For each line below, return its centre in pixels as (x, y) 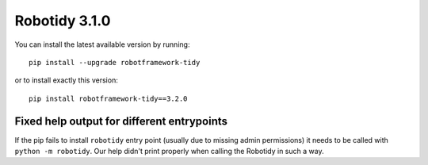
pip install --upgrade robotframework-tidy (115, 62)
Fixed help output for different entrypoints (121, 121)
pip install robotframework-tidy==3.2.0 (108, 98)
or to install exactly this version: (66, 80)
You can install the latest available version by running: (102, 44)
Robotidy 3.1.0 (63, 21)
